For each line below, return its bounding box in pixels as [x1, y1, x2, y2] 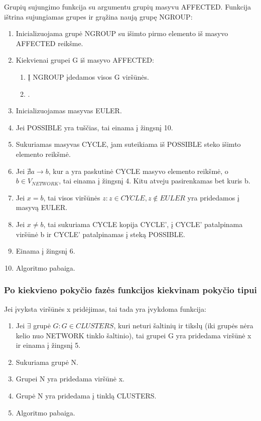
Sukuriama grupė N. [16, 356, 78, 367]
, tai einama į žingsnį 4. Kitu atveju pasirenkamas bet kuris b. [59, 175, 250, 186]
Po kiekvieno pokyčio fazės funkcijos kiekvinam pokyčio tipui [4, 284, 257, 296]
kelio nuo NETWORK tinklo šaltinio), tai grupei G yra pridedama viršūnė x [16, 330, 251, 340]
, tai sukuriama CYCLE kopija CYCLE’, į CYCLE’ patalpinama [43, 219, 243, 229]
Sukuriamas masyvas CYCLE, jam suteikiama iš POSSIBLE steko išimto [16, 139, 241, 149]
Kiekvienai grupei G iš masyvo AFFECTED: [16, 55, 154, 65]
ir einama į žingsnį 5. [16, 340, 81, 350]
